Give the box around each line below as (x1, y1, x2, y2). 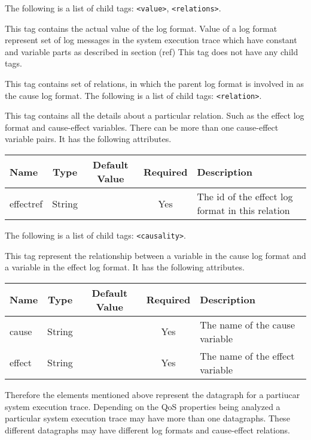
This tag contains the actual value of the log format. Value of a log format (5, 22, 278, 34)
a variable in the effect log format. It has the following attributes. (5, 261, 245, 273)
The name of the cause (200, 317, 295, 331)
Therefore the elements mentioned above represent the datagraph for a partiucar (5, 388, 300, 400)
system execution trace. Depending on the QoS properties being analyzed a (5, 400, 280, 412)
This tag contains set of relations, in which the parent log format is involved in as (5, 77, 304, 90)
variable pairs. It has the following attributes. (5, 132, 172, 145)
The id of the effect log (197, 189, 293, 204)
